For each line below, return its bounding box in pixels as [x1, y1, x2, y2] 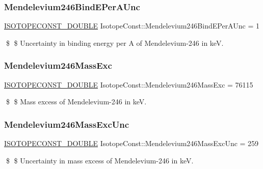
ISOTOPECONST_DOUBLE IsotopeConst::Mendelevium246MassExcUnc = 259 [4, 138, 259, 149]
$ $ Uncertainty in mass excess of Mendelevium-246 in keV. [6, 155, 194, 165]
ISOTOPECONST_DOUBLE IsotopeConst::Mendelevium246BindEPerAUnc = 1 [4, 20, 259, 31]
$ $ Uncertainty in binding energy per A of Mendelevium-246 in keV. [6, 37, 224, 48]
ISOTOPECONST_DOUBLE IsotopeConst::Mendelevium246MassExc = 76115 [4, 79, 253, 90]
